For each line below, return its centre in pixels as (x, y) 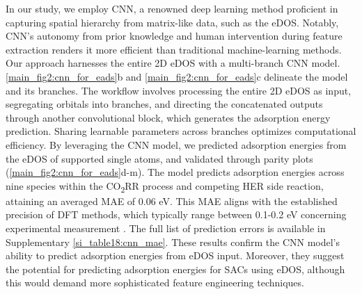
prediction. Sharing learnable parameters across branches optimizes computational (181, 131)
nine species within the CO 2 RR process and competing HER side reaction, (165, 186)
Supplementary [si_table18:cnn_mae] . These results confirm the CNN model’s (173, 242)
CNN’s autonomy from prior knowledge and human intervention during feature (174, 36)
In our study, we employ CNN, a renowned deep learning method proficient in (172, 8)
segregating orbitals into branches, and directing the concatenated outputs (164, 104)
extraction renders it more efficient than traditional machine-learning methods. (174, 49)
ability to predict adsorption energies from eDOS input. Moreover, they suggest (175, 255)
